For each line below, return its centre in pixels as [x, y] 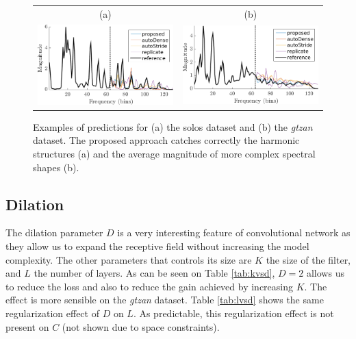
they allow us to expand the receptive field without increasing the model [157, 246]
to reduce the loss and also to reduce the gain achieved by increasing [149, 286]
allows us [325, 273]
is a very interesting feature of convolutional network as [234, 233]
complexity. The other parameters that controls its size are [129, 259]
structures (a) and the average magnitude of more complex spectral [174, 154]
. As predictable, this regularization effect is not [233, 313]
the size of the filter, [308, 259]
